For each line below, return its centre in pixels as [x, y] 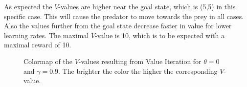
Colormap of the [48, 61]
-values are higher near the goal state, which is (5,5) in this [147, 6]
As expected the [28, 6]
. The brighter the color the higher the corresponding [138, 71]
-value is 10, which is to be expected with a [160, 35]
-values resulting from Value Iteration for [140, 61]
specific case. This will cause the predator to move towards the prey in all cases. [124, 16]
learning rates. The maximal [46, 35]
